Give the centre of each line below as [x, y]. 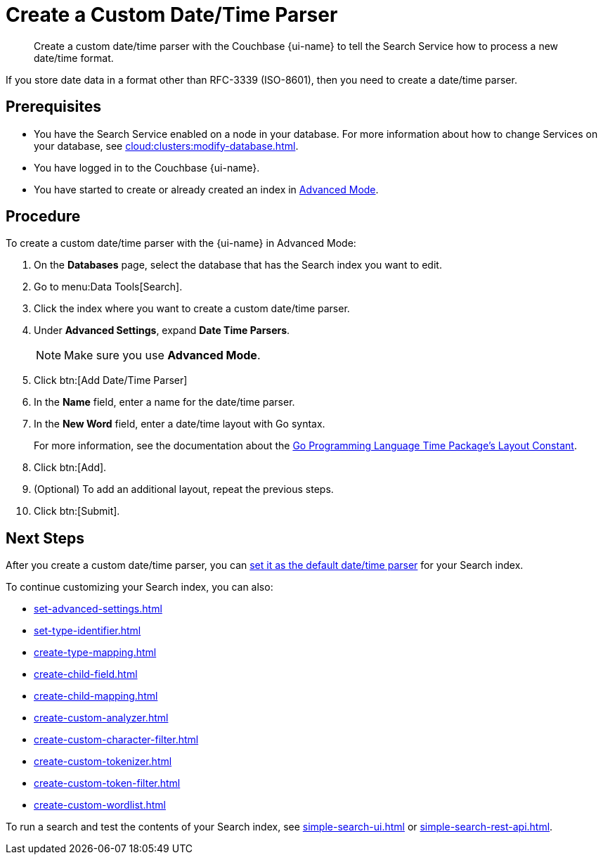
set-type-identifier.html [87, 631]
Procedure [43, 217]
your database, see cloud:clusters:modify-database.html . [166, 146]
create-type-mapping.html [95, 653]
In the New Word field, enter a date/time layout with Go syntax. [180, 424]
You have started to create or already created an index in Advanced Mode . [206, 189]
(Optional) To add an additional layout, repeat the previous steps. [184, 489]
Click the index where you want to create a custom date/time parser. [192, 309]
